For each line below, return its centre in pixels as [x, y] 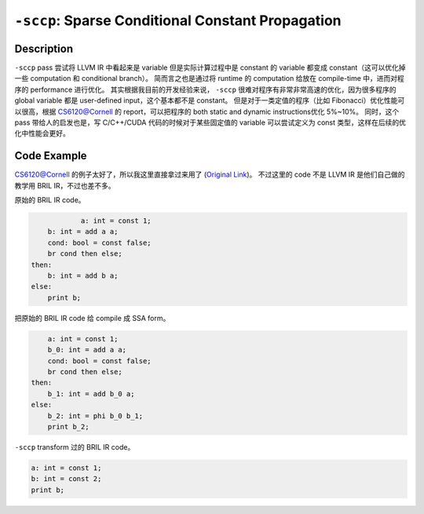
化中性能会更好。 [42, 133]
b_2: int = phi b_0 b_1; [95, 416]
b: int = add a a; [83, 232]
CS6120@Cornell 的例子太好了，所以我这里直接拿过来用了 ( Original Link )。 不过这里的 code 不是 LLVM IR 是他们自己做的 [210, 175]
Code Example [51, 156]
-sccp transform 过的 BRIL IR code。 [75, 447]
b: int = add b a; [83, 276]
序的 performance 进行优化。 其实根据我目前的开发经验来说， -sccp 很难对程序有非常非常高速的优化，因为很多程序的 [205, 89]
